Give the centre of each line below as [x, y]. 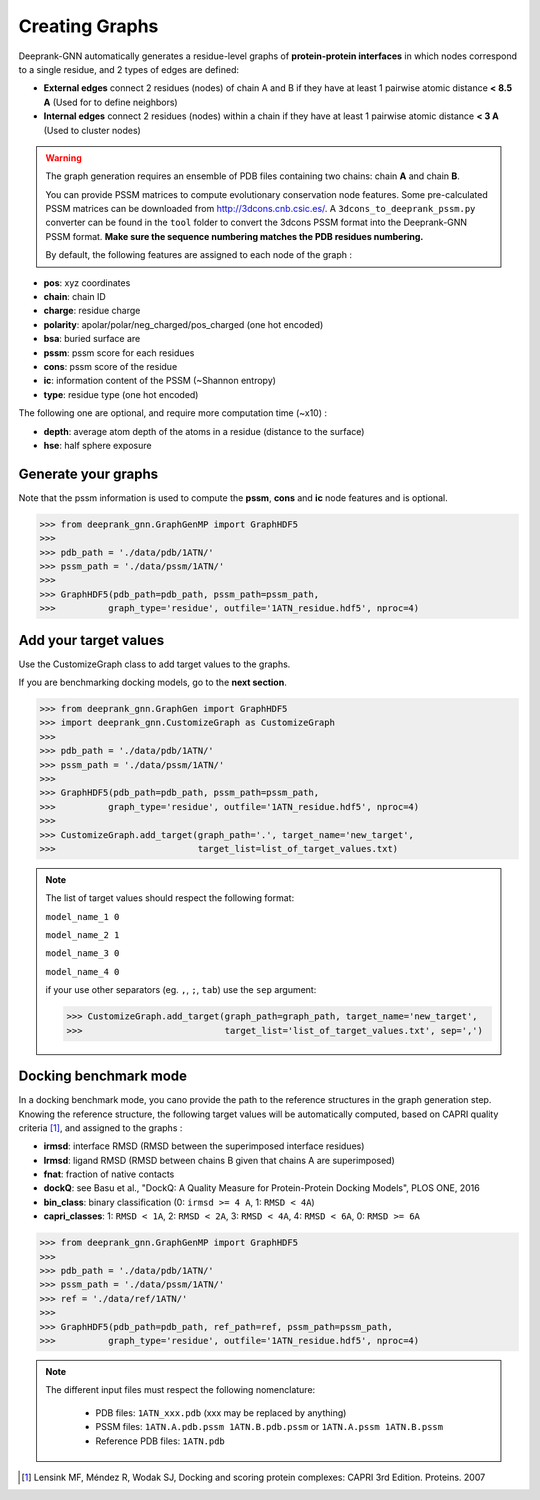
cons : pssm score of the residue [110, 366]
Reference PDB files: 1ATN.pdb [160, 1441]
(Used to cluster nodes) [92, 130]
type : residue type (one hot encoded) [121, 394]
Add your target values [91, 640]
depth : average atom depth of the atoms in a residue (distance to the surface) [204, 431]
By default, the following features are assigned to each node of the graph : [199, 255]
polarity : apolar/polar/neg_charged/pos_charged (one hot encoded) [183, 324]
